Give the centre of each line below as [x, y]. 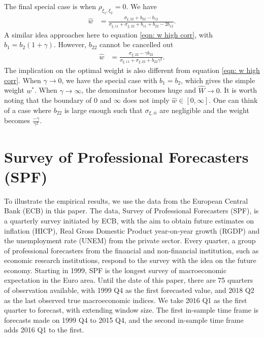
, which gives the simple [218, 80]
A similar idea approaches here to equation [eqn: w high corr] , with [109, 34]
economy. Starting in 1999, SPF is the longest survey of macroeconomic [115, 270]
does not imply [146, 100]
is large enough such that [103, 110]
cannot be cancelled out [137, 44]
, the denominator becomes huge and [139, 90]
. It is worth [238, 90]
